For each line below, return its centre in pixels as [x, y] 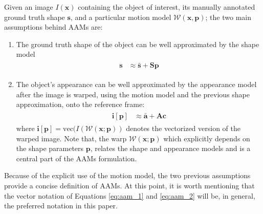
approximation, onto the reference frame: [80, 104]
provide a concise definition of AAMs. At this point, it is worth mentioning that [129, 186]
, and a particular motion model [121, 17]
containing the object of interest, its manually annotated [167, 7]
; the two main [228, 17]
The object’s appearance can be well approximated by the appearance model [136, 84]
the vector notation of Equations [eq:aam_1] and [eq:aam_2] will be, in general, [130, 195]
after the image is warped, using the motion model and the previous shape [133, 94]
